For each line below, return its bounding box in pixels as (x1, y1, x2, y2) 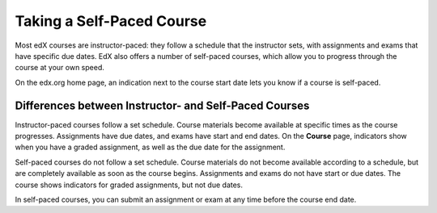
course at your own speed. (15, 63, 104, 73)
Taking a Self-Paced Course (15, 12, 207, 30)
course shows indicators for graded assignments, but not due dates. (15, 180, 243, 190)
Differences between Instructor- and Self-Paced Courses (15, 98, 310, 112)
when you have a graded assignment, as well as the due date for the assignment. (15, 142, 286, 152)
